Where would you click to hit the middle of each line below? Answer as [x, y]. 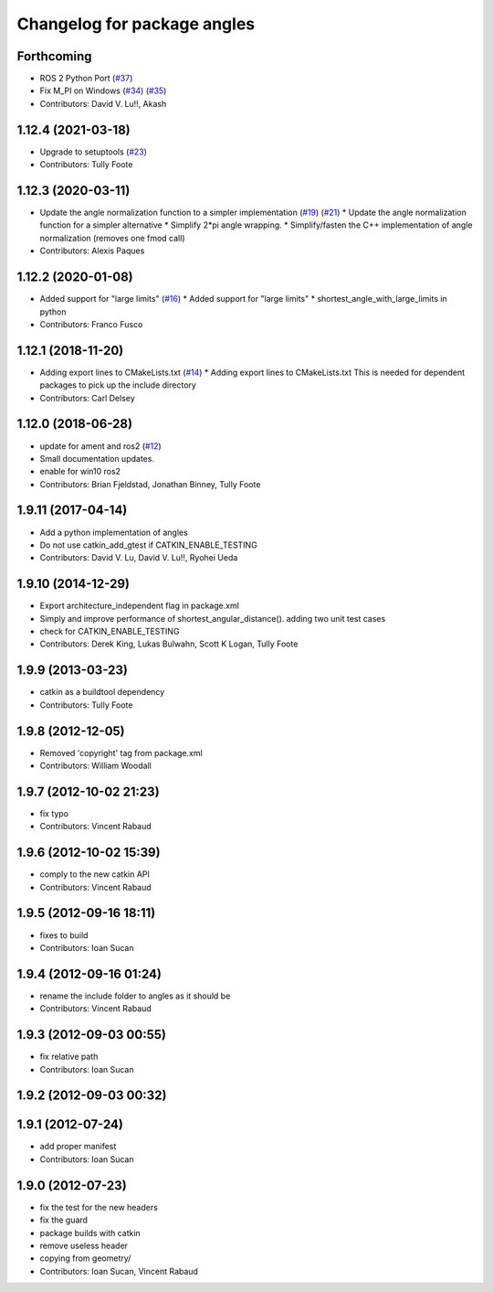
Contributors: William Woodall [96, 766]
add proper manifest [78, 1147]
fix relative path [69, 1057]
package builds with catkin [90, 1233]
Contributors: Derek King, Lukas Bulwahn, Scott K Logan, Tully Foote [169, 644]
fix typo [54, 813]
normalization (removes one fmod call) [113, 238]
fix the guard [64, 1220]
